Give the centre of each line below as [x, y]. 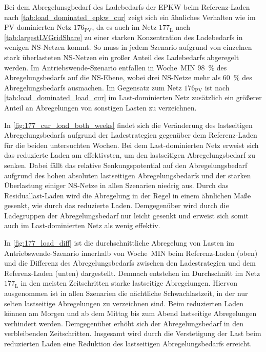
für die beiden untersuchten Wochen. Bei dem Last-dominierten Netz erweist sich [131, 145]
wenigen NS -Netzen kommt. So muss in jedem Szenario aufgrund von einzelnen [128, 47]
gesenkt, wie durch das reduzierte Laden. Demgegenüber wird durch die [117, 205]
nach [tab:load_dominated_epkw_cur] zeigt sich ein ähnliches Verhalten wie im [130, 17]
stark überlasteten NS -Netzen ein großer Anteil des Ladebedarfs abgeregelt [122, 57]
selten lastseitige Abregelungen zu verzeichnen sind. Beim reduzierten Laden [124, 303]
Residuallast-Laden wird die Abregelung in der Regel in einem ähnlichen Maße [128, 195]
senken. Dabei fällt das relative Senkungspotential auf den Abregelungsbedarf [126, 165]
